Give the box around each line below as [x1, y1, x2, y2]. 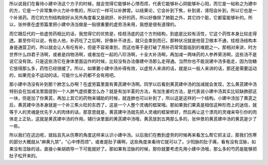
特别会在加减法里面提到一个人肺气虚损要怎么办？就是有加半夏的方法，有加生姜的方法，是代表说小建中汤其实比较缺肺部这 [9, 88, 257, 94]
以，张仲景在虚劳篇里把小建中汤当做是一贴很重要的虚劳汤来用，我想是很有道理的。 [9, 21, 179, 27]
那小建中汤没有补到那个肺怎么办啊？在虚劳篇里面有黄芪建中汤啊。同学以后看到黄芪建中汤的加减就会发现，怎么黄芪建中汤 [9, 81, 257, 87]
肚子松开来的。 [9, 153, 40, 159]
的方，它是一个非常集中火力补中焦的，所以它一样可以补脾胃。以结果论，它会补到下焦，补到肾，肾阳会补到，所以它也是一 [9, 7, 257, 13]
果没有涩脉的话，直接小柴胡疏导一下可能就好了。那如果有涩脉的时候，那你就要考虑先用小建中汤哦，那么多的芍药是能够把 [9, 146, 257, 152]
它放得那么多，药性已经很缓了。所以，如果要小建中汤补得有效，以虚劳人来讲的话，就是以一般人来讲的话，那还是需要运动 [9, 65, 257, 71]
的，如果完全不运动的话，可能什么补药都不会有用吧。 [9, 72, 118, 78]
